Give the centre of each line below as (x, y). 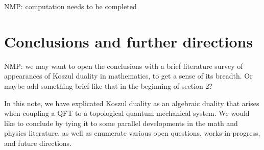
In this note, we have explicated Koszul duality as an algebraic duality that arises (132, 103)
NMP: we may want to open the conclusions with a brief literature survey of (124, 66)
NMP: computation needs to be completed (70, 6)
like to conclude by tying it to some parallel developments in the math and (121, 123)
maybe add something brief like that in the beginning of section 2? (109, 85)
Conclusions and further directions (129, 41)
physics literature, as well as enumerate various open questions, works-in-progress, (132, 133)
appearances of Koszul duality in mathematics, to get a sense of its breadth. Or (128, 76)
